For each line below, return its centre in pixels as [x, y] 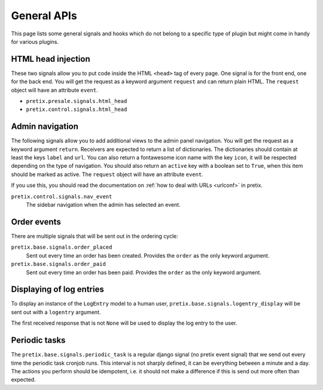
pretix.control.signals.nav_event [62, 196]
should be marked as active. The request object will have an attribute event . [107, 174]
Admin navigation [45, 127]
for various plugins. [35, 41]
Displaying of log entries [57, 290]
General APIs [44, 16]
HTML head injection [51, 59]
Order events [36, 222]
